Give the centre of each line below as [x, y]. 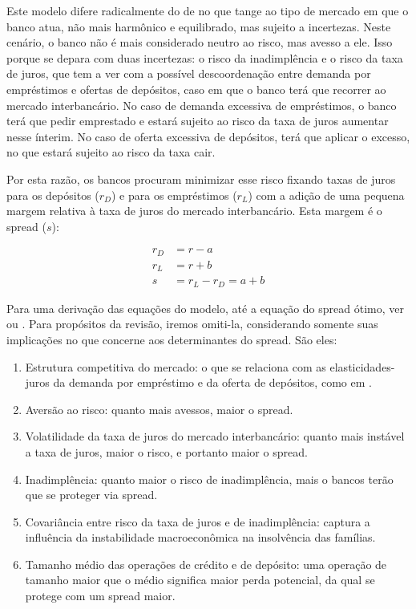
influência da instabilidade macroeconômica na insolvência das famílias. [200, 537]
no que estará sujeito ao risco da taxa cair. [111, 152]
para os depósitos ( [53, 195]
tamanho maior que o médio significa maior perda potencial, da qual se [200, 580]
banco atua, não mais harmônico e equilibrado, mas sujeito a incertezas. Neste [199, 26]
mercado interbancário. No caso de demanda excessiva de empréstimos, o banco [202, 105]
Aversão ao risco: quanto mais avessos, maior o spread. [159, 409]
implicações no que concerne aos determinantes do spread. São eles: [172, 339]
